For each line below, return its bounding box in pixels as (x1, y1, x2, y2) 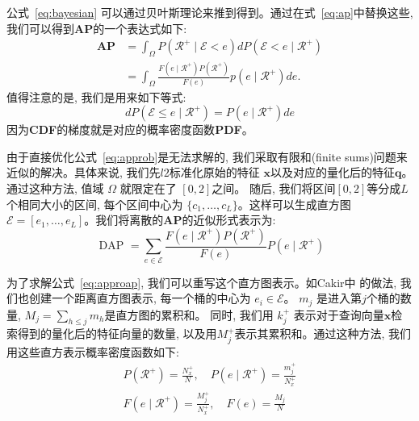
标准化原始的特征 (169, 164, 260, 181)
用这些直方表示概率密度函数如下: (6, 343, 179, 360)
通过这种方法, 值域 (6, 180, 104, 197)
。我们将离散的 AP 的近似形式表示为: (84, 211, 276, 228)
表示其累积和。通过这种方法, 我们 (234, 325, 412, 342)
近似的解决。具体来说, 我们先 (6, 164, 161, 181)
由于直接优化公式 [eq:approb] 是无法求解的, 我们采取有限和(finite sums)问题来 (6, 148, 408, 165)
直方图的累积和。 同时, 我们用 (115, 306, 274, 323)
